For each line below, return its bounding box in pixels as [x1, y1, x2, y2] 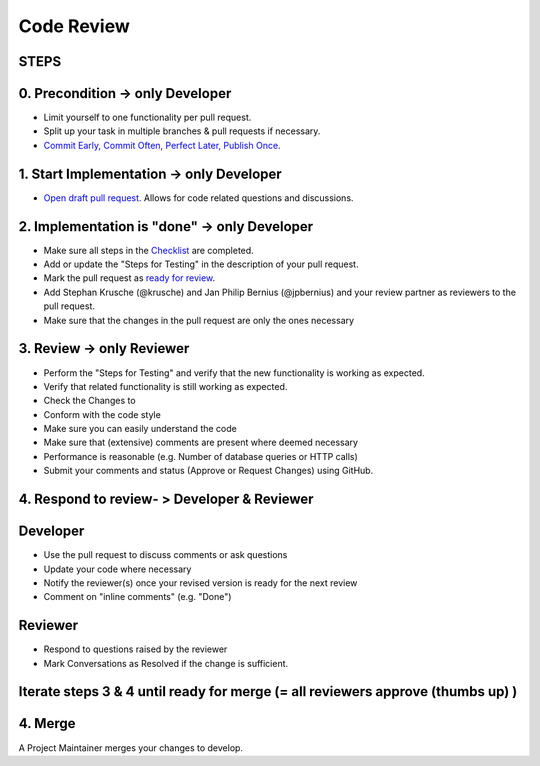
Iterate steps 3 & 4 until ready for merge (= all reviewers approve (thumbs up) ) [18, 683, 518, 700]
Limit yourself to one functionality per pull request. [43, 111, 252, 124]
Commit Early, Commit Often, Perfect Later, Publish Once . [43, 139, 281, 151]
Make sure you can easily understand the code [43, 423, 237, 435]
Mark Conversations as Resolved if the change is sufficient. [43, 657, 289, 669]
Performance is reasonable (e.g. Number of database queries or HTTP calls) [43, 450, 359, 462]
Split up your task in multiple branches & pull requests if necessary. [43, 125, 321, 137]
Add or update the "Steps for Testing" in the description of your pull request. [43, 258, 359, 270]
